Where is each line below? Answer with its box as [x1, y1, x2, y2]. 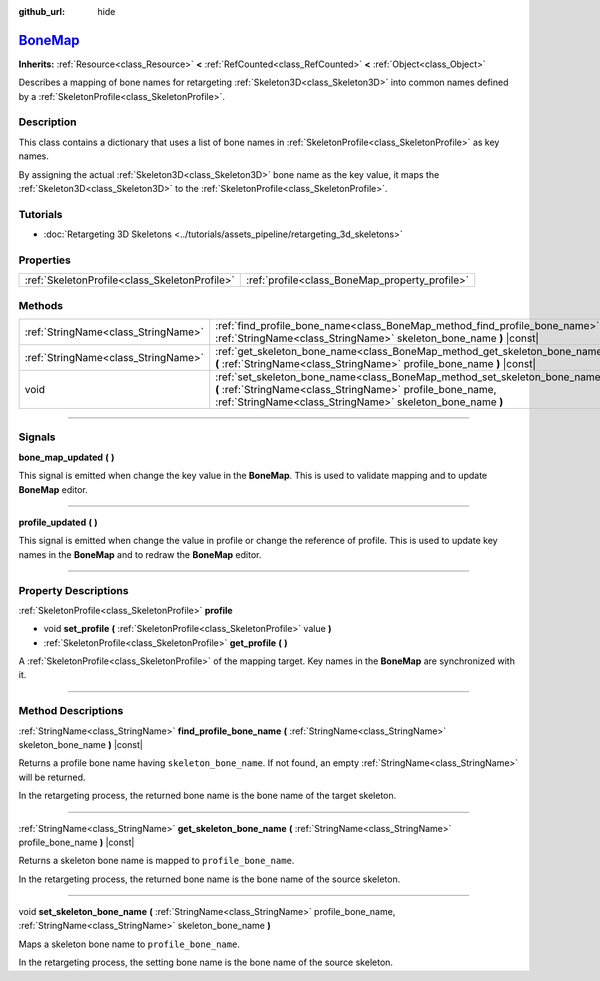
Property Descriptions [18, 583, 129, 597]
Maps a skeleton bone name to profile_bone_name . [18, 938, 240, 950]
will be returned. [18, 771, 86, 783]
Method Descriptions [18, 704, 124, 718]
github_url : [18, 6, 65, 17]
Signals [18, 430, 56, 444]
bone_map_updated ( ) [18, 451, 115, 463]
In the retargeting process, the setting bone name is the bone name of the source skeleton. [18, 956, 394, 969]
